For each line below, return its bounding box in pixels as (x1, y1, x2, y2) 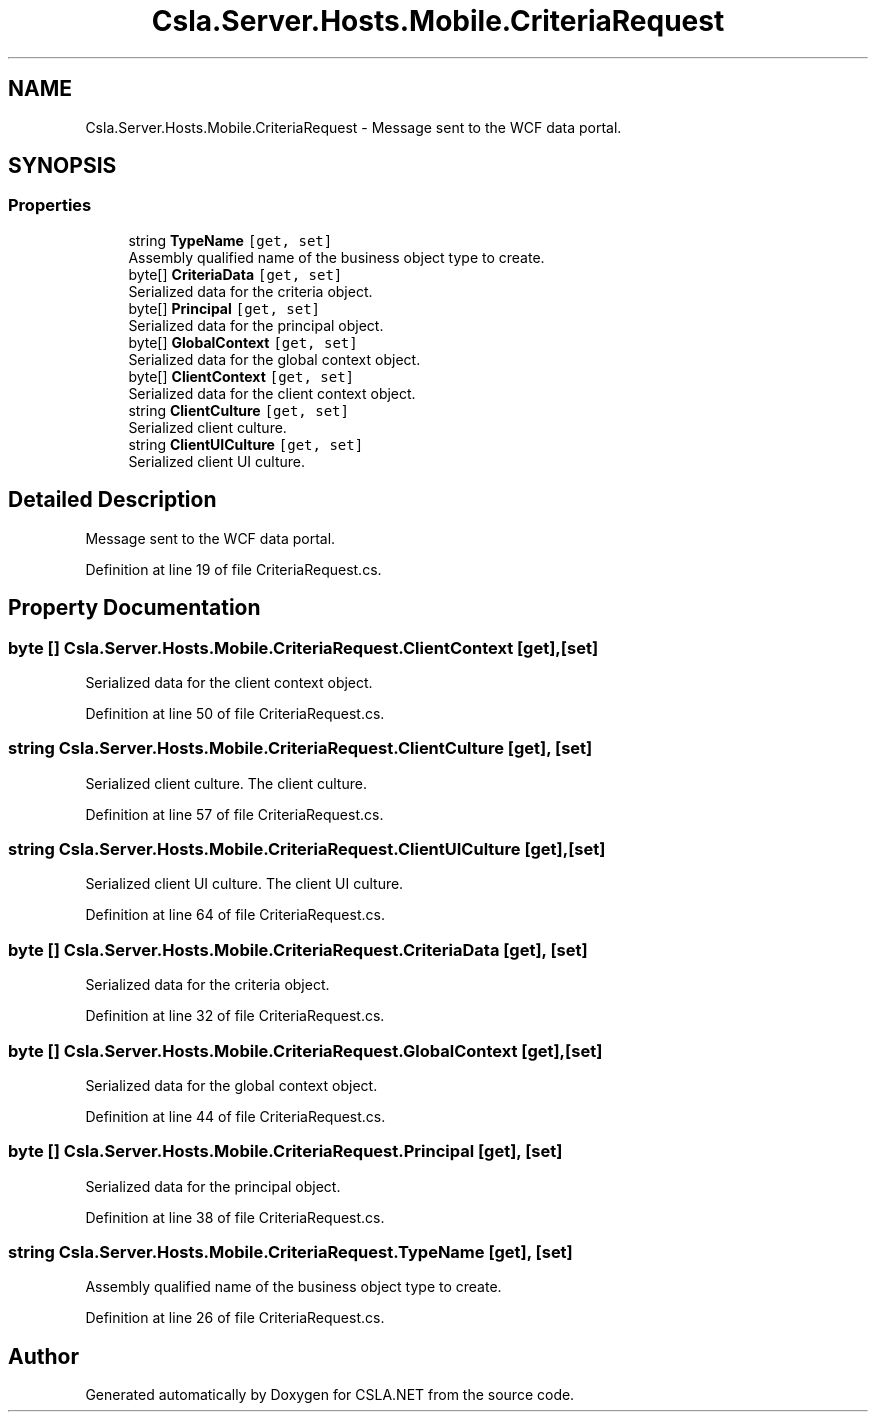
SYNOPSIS (8, 153, 117, 179)
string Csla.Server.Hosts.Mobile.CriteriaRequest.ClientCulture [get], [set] (8, 738, 593, 759)
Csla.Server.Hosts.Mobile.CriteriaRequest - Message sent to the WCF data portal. (85, 118, 622, 136)
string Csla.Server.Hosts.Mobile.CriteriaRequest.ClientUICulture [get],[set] (8, 839, 606, 859)
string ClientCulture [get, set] (128, 401, 349, 419)
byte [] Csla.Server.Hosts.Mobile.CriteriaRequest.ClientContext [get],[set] (8, 637, 599, 658)
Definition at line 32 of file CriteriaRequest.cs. (85, 1007, 385, 1025)
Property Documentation (8, 595, 261, 621)
